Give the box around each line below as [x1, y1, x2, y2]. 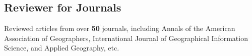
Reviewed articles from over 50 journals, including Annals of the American [4, 23, 235, 33]
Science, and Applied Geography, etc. [4, 42, 119, 53]
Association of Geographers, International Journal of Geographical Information [4, 32, 248, 43]
